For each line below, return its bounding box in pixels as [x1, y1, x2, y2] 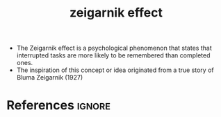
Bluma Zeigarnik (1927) [16, 73, 83, 82]
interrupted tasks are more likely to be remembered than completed [16, 51, 211, 60]
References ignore [6, 98, 110, 114]
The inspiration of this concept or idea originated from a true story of [16, 66, 214, 74]
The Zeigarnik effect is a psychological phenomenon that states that [16, 44, 213, 53]
